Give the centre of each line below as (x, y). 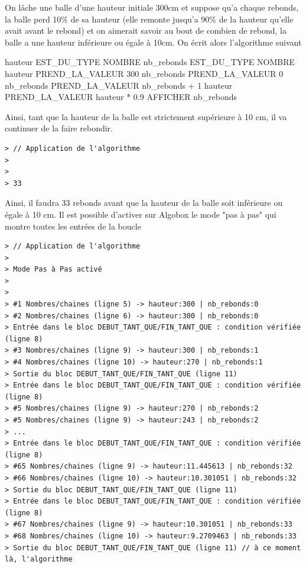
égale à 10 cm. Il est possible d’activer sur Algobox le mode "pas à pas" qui (141, 214)
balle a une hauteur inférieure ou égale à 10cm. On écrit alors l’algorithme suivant (153, 42)
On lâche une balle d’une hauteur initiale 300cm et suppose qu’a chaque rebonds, (152, 7)
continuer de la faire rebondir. (59, 128)
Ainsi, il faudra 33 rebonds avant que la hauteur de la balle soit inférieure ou (144, 203)
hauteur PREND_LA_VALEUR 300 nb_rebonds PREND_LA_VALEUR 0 (144, 73)
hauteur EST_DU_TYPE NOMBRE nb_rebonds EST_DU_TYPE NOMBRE (150, 62)
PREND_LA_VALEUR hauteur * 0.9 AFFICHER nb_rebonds (121, 97)
